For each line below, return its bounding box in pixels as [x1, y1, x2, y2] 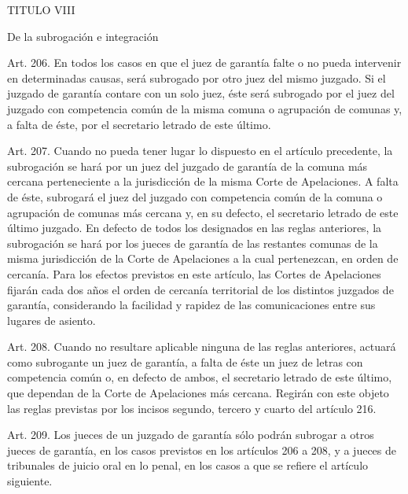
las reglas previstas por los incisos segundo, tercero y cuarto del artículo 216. [7, 400, 377, 416]
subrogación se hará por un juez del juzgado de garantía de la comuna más [7, 157, 368, 174]
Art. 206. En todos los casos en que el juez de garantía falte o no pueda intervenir [7, 54, 402, 71]
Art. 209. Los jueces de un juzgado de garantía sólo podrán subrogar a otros [7, 426, 374, 443]
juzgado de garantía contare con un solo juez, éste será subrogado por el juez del [7, 85, 395, 101]
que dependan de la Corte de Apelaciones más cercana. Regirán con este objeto [7, 385, 389, 401]
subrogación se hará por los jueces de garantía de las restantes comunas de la [7, 234, 378, 251]
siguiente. [7, 473, 53, 489]
